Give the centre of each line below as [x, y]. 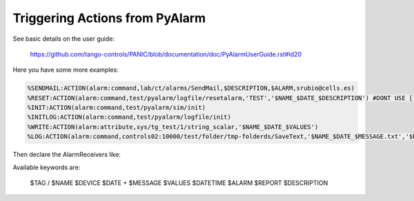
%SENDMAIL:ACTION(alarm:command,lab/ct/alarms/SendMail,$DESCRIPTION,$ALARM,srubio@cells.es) [191, 88]
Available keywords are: [47, 167]
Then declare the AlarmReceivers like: [67, 155]
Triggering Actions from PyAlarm [109, 18]
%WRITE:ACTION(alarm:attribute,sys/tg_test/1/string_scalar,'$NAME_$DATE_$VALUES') [173, 127]
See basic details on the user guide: [64, 39]
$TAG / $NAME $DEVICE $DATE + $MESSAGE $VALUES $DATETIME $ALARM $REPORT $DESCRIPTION [179, 183]
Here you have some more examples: [66, 70]
